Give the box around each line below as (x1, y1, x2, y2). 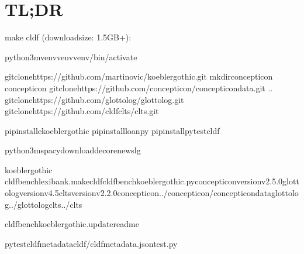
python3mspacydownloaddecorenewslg (5, 144, 141, 156)
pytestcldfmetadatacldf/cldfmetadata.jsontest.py (5, 237, 178, 249)
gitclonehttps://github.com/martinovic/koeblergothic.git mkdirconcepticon (5, 70, 273, 83)
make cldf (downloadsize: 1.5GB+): (5, 31, 132, 43)
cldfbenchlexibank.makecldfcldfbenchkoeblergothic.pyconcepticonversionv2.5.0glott (5, 175, 299, 187)
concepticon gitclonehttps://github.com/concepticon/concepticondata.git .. (5, 81, 273, 94)
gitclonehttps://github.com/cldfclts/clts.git (5, 105, 159, 117)
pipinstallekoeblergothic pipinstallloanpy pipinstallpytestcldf (5, 124, 220, 136)
